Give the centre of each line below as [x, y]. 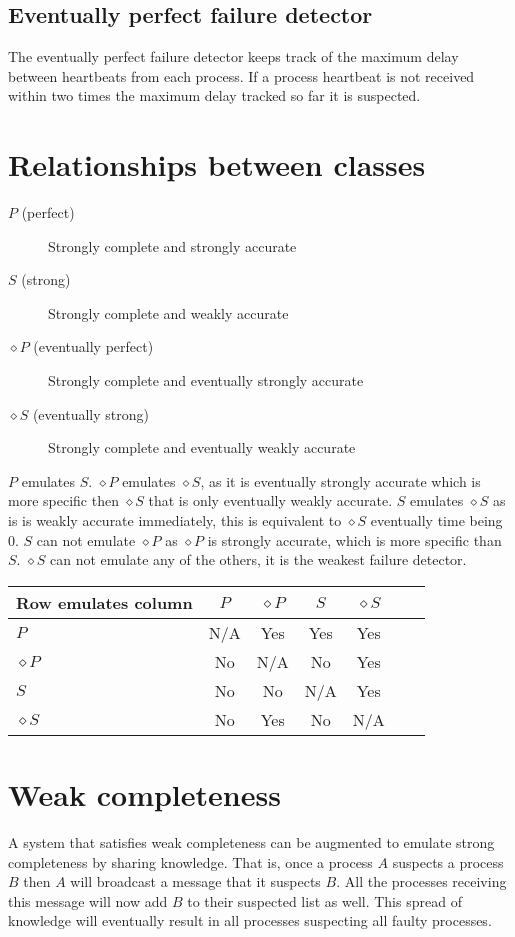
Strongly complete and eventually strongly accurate [206, 380]
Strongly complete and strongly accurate [172, 245]
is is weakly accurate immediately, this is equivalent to [175, 520]
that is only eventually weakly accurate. [270, 500]
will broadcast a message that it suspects [195, 881]
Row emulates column [104, 602]
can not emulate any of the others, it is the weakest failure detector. [258, 559]
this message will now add [88, 900]
